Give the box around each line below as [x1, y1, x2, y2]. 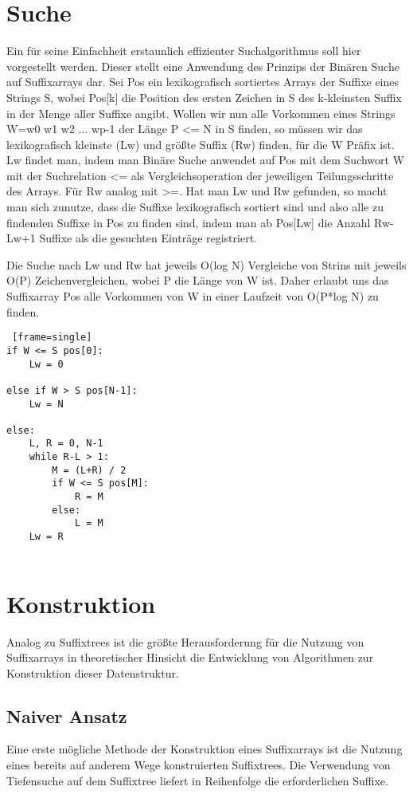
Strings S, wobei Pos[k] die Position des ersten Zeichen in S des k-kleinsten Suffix [6, 88, 402, 105]
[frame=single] [12, 332, 92, 344]
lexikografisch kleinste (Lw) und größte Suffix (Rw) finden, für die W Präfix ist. [6, 136, 395, 152]
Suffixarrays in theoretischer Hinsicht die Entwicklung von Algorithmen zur [6, 649, 374, 666]
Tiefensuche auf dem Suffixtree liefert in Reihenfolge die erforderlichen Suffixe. [6, 772, 388, 788]
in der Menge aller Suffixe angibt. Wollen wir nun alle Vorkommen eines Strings [6, 104, 395, 121]
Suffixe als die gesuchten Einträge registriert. [39, 230, 257, 246]
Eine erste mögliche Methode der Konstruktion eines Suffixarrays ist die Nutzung [6, 741, 403, 757]
